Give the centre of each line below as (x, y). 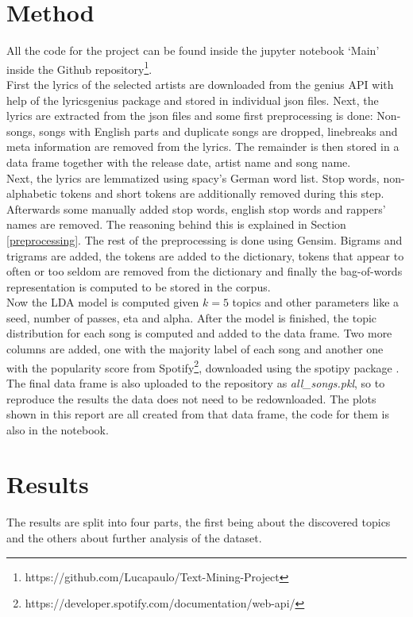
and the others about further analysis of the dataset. (134, 538)
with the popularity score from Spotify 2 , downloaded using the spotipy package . (203, 366)
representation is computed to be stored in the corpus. (139, 286)
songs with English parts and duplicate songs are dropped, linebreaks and (218, 131)
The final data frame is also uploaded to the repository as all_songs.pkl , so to (196, 382)
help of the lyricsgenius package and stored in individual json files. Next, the (193, 100)
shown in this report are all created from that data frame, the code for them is (198, 414)
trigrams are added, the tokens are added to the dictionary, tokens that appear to (205, 255)
